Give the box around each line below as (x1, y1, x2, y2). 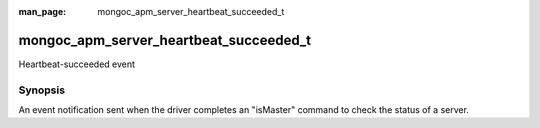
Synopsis (18, 83, 65, 97)
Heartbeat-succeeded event (18, 58, 135, 70)
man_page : (18, 6, 67, 17)
